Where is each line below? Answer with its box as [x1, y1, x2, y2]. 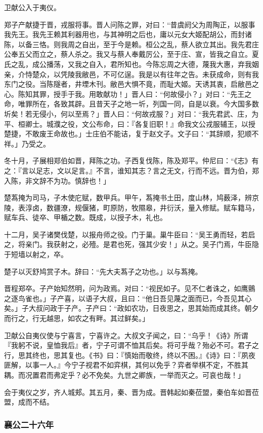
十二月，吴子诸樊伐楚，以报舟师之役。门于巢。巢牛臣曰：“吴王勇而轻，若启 [4, 229, 255, 239]
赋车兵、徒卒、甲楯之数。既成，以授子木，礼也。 [4, 212, 167, 223]
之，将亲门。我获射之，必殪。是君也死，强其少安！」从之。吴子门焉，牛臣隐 [4, 239, 259, 249]
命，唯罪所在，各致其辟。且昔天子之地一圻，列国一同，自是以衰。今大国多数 [4, 98, 259, 109]
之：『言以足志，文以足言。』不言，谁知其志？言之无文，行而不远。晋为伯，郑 [4, 165, 259, 175]
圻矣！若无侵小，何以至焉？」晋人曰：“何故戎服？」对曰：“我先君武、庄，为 [4, 108, 259, 119]
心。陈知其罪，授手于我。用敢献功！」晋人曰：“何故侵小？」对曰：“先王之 [4, 88, 252, 99]
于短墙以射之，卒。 [4, 249, 68, 260]
